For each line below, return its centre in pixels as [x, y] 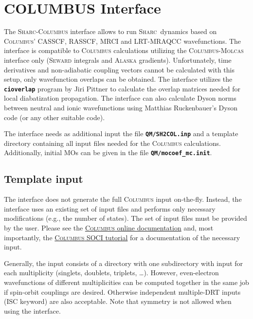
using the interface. [32, 310]
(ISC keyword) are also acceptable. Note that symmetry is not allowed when [118, 301]
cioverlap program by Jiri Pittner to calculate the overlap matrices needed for [122, 88]
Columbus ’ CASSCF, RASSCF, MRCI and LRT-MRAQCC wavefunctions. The [123, 41]
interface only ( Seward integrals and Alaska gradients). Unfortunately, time [118, 60]
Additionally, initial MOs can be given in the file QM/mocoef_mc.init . [108, 152]
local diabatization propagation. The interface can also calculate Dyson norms [120, 98]
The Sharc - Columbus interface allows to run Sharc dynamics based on [110, 31]
